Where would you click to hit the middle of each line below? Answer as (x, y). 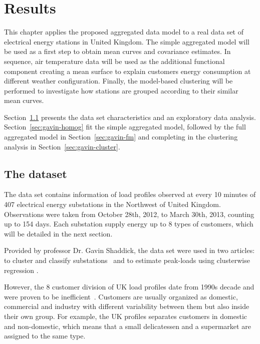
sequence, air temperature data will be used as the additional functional (114, 61)
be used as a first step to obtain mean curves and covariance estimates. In (117, 51)
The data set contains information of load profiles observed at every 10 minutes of (130, 194)
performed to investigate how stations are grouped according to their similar (121, 90)
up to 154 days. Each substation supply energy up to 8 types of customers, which (129, 224)
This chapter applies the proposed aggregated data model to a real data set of (124, 32)
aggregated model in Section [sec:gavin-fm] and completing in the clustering (121, 137)
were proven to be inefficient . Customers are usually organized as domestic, (121, 296)
